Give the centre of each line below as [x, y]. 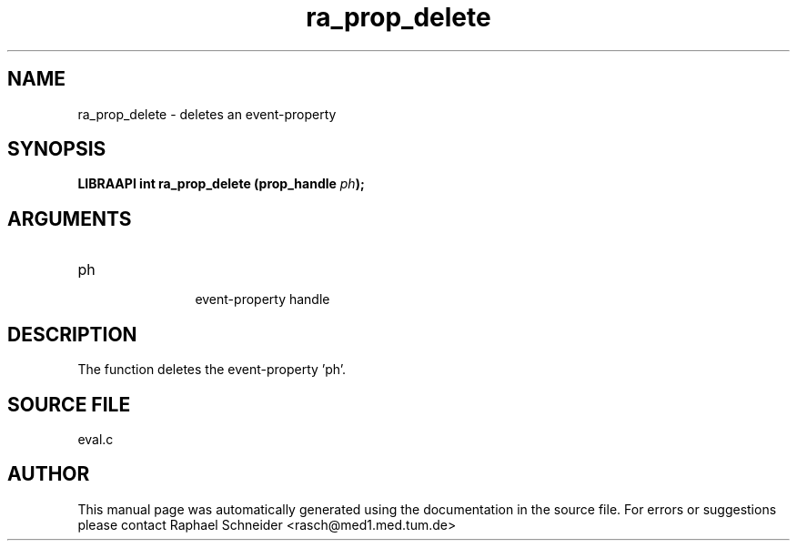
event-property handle [262, 299]
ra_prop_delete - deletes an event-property [207, 114]
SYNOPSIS [57, 149]
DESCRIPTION [72, 334]
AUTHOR [49, 474]
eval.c [96, 439]
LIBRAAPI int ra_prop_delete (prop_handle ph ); [221, 184]
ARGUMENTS [70, 218]
